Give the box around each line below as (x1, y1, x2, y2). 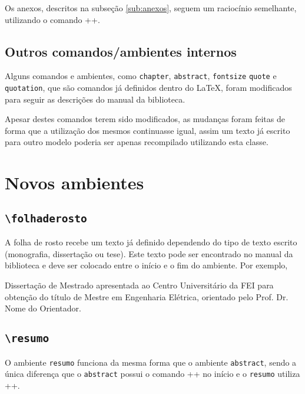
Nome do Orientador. (5, 302, 81, 314)
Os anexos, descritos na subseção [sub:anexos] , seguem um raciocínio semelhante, (5, 2, 297, 14)
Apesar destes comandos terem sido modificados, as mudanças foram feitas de (5, 113, 285, 125)
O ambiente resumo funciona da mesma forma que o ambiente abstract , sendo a (5, 356, 297, 368)
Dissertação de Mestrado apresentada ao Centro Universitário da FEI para (5, 279, 274, 291)
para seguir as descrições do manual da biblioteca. (5, 93, 185, 105)
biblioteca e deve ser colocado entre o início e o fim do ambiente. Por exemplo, (5, 259, 288, 271)
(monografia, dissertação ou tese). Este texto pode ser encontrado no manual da (5, 247, 293, 260)
